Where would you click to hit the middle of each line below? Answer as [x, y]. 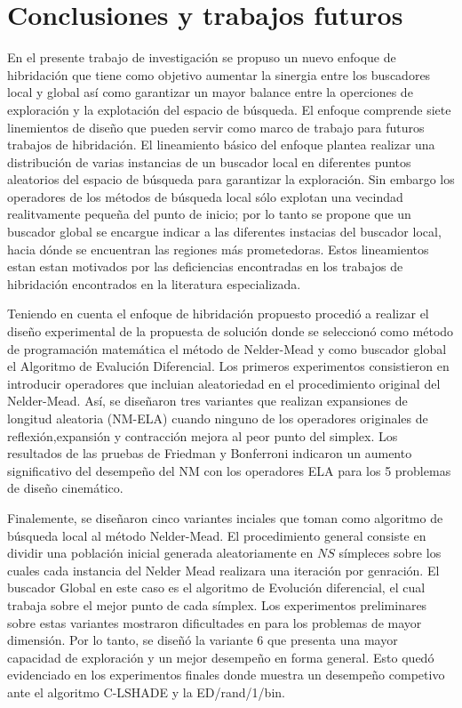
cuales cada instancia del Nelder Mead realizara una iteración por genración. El [223, 570]
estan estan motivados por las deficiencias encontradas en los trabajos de [205, 266]
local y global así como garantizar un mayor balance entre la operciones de [210, 92]
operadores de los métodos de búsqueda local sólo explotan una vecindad [205, 196]
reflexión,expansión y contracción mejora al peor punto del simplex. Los [203, 435]
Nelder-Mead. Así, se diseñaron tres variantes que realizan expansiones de [207, 401]
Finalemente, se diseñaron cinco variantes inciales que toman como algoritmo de [225, 517]
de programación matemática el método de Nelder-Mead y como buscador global [227, 348]
